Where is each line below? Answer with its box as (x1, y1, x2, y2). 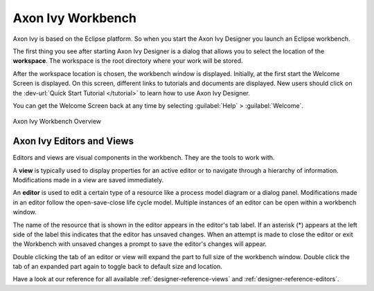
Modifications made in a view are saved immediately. (12, 176, 164, 184)
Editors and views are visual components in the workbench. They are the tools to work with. (12, 153, 275, 162)
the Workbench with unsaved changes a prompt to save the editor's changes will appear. (12, 240, 267, 248)
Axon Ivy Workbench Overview (12, 118, 102, 126)
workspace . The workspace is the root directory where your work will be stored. (12, 57, 243, 65)
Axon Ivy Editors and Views (12, 135, 134, 147)
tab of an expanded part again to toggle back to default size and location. (12, 263, 223, 271)
